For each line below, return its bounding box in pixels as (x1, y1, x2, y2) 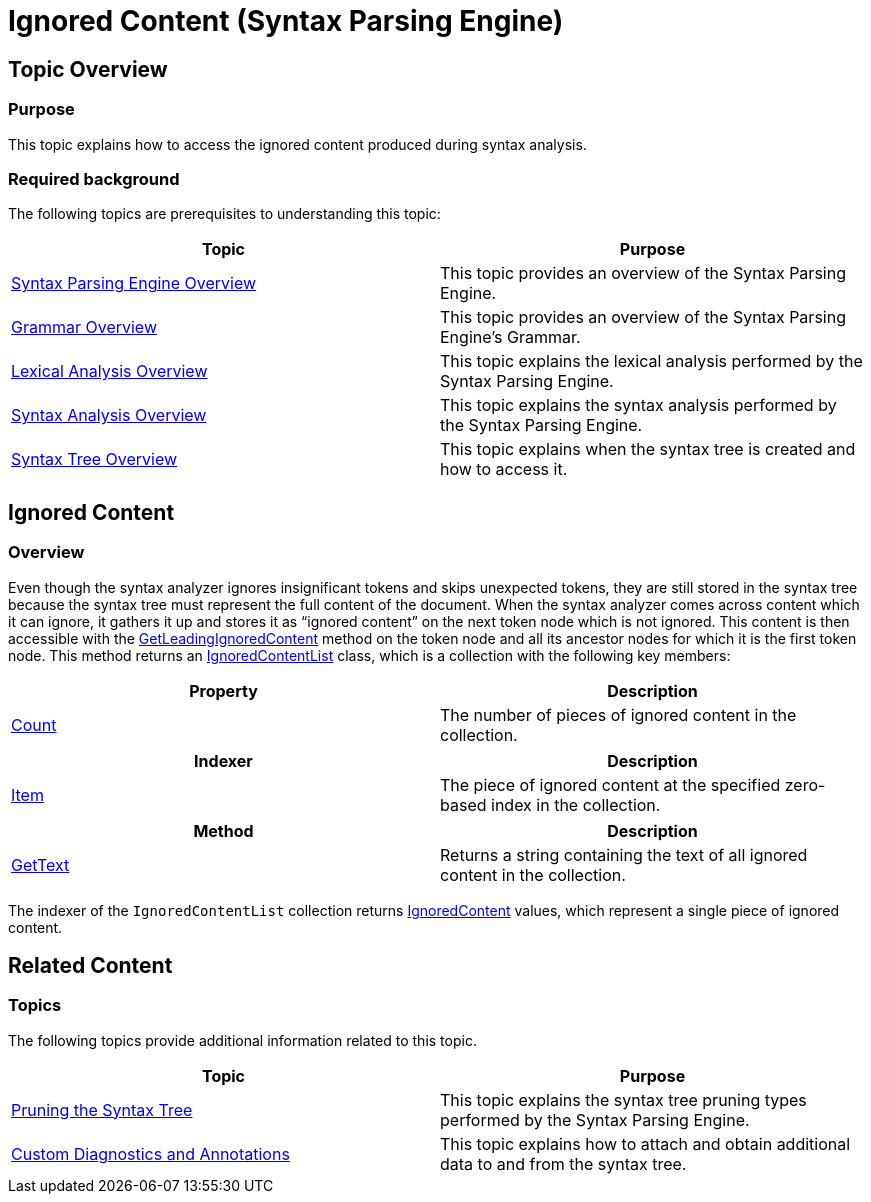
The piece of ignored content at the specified (440, 774, 781, 795)
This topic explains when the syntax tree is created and (440, 439, 856, 460)
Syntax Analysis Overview (11, 405, 207, 426)
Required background (8, 168, 180, 189)
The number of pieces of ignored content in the (440, 704, 797, 725)
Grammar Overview (11, 317, 157, 338)
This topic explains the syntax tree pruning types (440, 1089, 807, 1110)
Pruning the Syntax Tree (11, 1099, 193, 1120)
